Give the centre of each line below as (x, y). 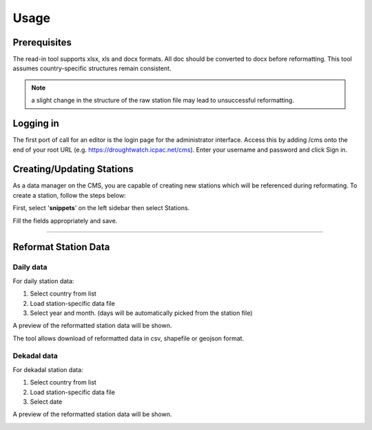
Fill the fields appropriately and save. (65, 221)
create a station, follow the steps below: (70, 195)
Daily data (30, 267)
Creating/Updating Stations (73, 169)
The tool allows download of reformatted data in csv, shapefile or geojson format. (128, 338)
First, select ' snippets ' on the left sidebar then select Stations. (101, 208)
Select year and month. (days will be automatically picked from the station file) (141, 313)
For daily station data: (43, 281)
